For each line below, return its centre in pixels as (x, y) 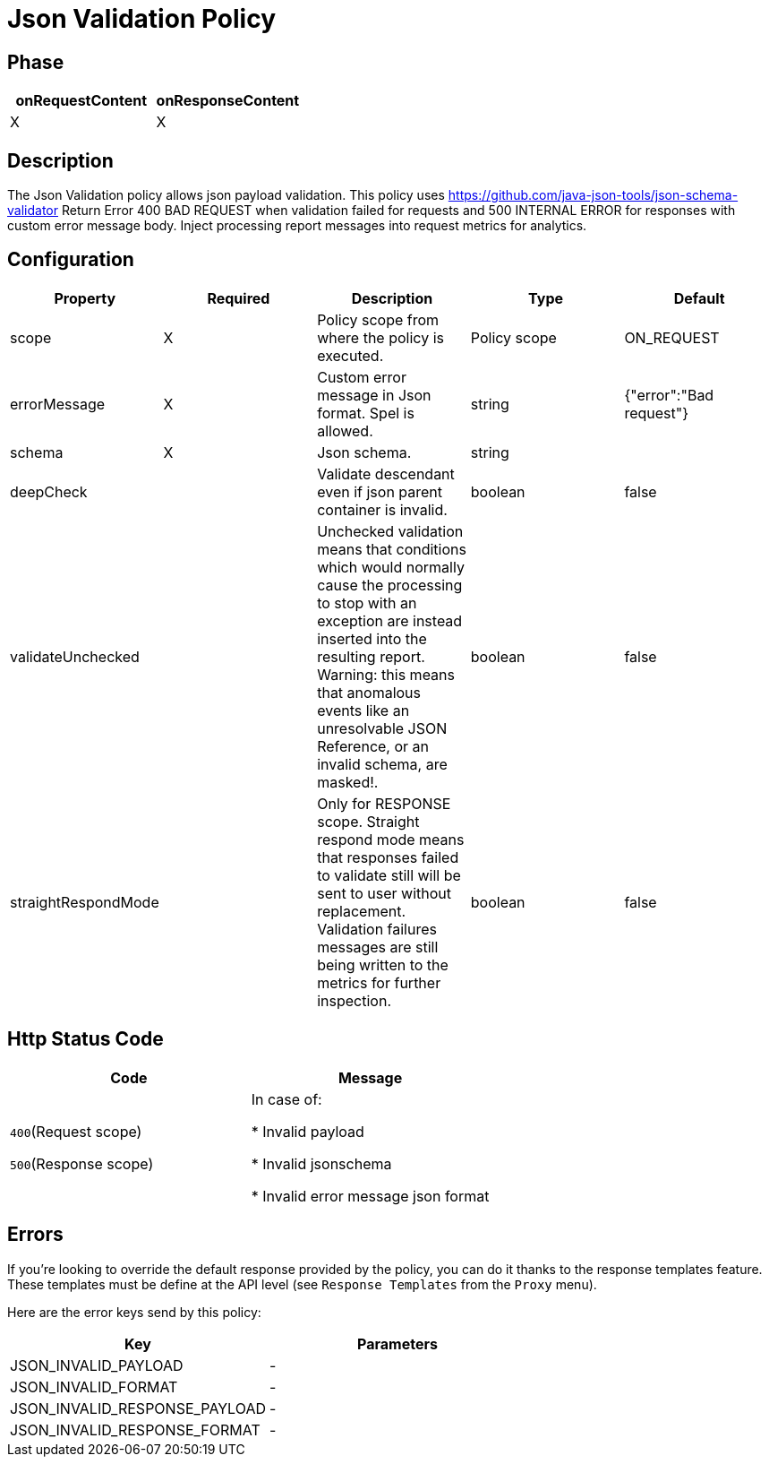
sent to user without (384, 893)
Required (239, 298)
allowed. (345, 431)
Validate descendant (386, 474)
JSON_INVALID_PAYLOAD (97, 1365)
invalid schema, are (382, 764)
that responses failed (388, 857)
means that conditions (392, 549)
